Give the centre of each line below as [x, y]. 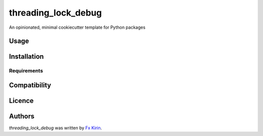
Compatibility [30, 85]
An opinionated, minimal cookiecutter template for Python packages [77, 27]
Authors [22, 116]
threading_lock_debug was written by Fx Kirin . [56, 128]
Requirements [26, 71]
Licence [21, 101]
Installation [26, 57]
